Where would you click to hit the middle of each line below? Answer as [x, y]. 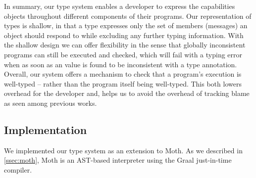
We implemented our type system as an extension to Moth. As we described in [123, 150]
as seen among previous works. [51, 103]
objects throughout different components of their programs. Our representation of [128, 16]
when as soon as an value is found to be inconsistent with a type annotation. [121, 64]
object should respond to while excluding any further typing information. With [124, 35]
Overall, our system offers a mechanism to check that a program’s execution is [123, 74]
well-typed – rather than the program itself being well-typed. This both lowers [123, 83]
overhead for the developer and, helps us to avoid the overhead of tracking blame [127, 93]
